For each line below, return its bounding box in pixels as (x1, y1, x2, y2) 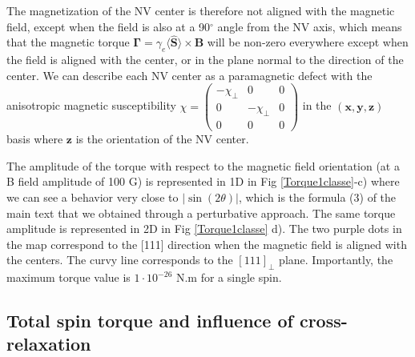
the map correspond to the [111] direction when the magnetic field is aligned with (6, 235, 407, 252)
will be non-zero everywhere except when (207, 34, 409, 50)
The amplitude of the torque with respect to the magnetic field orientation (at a (6, 157, 400, 174)
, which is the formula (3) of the (238, 188, 397, 205)
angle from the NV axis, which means (217, 18, 402, 34)
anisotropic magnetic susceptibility (6, 97, 176, 114)
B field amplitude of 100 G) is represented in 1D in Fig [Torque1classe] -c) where (6, 173, 400, 190)
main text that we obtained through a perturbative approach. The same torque (6, 204, 396, 221)
